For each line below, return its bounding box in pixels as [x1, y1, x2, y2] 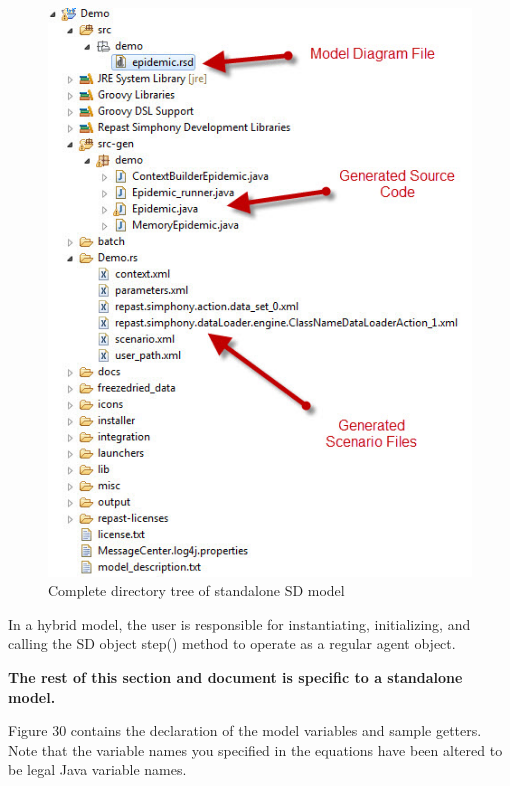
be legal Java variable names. [8, 759, 187, 780]
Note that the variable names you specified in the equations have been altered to [8, 739, 503, 760]
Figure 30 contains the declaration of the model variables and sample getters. [8, 720, 482, 741]
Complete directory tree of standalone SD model [48, 580, 345, 601]
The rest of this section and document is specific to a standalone [8, 667, 463, 688]
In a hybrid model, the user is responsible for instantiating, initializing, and [8, 613, 471, 634]
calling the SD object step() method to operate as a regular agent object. [8, 633, 456, 654]
